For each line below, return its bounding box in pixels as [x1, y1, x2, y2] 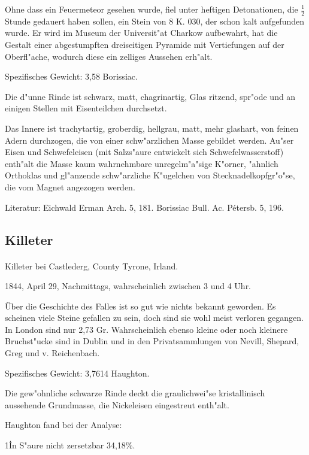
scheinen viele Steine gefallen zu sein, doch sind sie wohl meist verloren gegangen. [5, 311, 304, 324]
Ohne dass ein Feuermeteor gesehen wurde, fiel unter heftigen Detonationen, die [5, 3, 298, 15]
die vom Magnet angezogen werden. [5, 180, 135, 193]
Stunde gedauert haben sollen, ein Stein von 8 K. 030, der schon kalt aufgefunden [5, 14, 305, 27]
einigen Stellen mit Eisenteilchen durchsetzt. [5, 102, 167, 114]
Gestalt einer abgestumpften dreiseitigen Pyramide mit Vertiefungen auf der [5, 38, 284, 51]
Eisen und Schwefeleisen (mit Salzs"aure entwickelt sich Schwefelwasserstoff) [5, 145, 284, 158]
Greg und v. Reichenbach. [5, 347, 100, 359]
